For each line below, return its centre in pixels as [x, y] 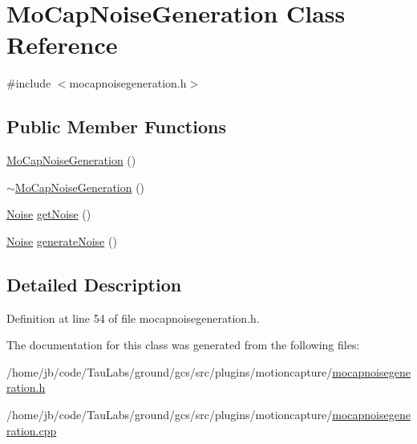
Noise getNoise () [49, 214]
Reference [62, 45]
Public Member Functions [116, 126]
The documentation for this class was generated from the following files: [183, 345]
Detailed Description [94, 284]
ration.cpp [32, 430]
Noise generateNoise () [62, 240]
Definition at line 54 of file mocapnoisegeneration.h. [133, 318]
